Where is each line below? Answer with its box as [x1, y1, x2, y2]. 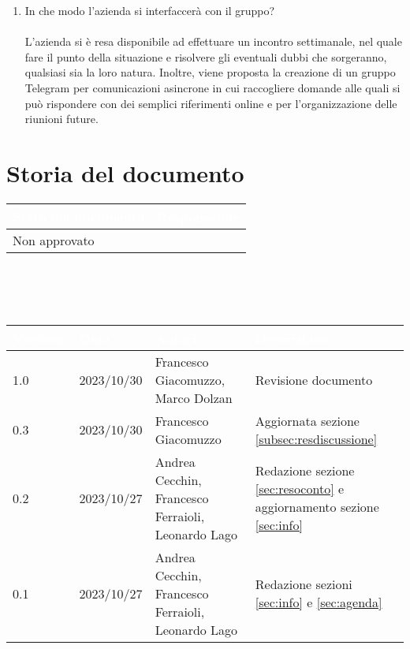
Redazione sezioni [255, 575, 352, 594]
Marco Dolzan [155, 388, 233, 407]
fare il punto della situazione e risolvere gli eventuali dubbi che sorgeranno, [24, 48, 387, 65]
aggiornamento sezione [255, 498, 379, 517]
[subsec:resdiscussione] [255, 429, 378, 448]
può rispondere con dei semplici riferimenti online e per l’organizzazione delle [24, 95, 397, 111]
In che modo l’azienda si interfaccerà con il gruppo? [24, 2, 275, 18]
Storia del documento [6, 156, 244, 188]
